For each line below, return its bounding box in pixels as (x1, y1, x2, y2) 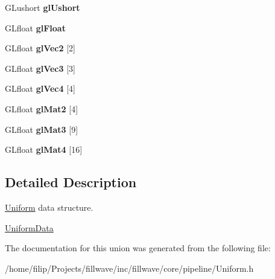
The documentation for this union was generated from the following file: (5, 242, 271, 254)
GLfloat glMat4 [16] (5, 143, 83, 156)
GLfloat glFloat (5, 21, 66, 34)
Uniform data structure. (5, 200, 93, 213)
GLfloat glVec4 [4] (5, 82, 76, 95)
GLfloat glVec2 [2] (5, 42, 76, 54)
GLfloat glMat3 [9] (5, 123, 78, 135)
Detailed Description (5, 173, 137, 191)
